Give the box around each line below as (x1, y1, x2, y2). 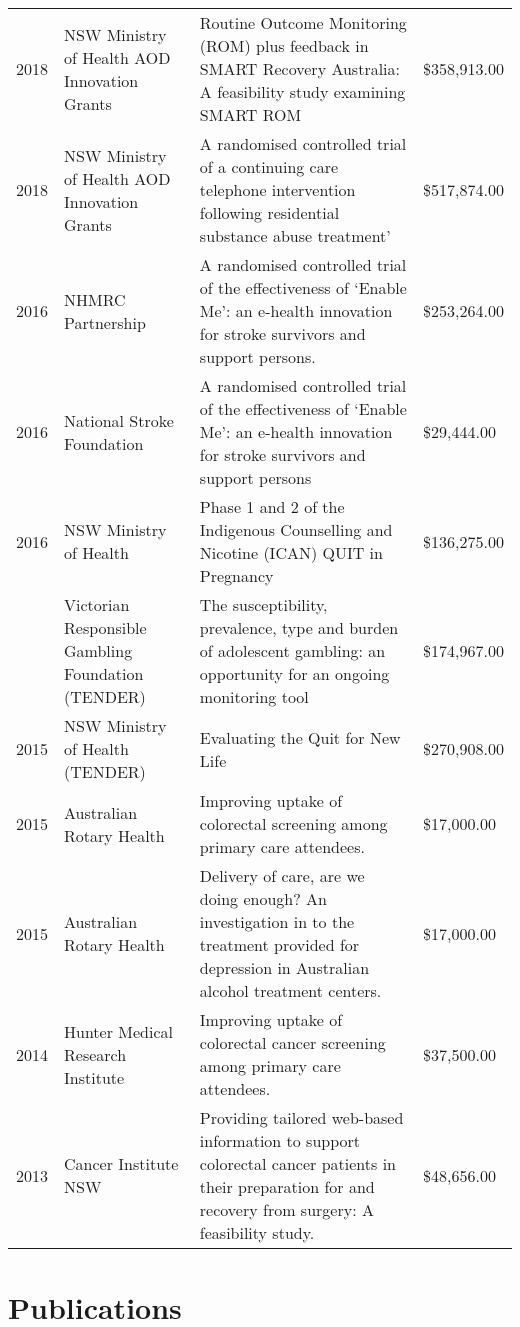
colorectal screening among (199, 812, 388, 835)
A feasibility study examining (199, 80, 406, 103)
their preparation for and (199, 1175, 375, 1198)
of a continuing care (199, 155, 339, 178)
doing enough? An (199, 887, 327, 910)
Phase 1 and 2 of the (199, 495, 345, 518)
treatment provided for (199, 933, 360, 956)
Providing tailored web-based (199, 1106, 404, 1129)
